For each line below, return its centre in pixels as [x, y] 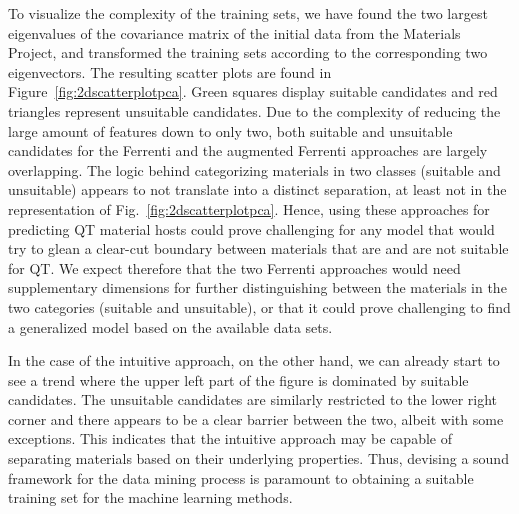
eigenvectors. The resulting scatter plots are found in [170, 71]
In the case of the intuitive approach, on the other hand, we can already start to [254, 360]
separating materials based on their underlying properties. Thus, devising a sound [258, 458]
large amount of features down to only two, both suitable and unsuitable [230, 130]
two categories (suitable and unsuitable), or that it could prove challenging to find [259, 306]
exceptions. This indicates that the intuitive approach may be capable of [230, 438]
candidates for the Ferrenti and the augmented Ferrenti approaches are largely [248, 150]
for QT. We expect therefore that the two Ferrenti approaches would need [234, 267]
